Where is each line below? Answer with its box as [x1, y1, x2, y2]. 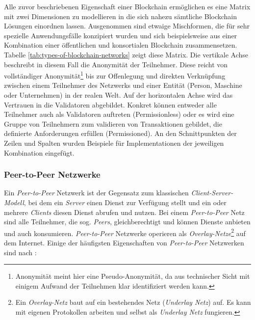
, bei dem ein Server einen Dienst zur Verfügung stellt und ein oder [24, 197, 227, 207]
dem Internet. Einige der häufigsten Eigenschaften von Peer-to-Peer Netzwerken [4, 238, 244, 247]
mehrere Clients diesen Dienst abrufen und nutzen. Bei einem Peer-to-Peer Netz [4, 207, 245, 217]
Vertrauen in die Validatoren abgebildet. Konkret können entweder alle [4, 99, 217, 109]
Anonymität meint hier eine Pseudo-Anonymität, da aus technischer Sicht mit [15, 271, 250, 281]
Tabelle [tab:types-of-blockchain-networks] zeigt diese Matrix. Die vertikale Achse [4, 49, 248, 59]
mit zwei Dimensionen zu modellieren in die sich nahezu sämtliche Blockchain [4, 11, 237, 21]
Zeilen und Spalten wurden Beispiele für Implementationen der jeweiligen [4, 137, 224, 148]
